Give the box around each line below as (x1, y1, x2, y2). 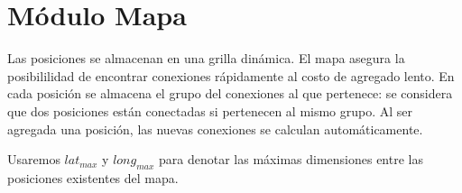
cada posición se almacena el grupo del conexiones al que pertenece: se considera (7, 84, 453, 103)
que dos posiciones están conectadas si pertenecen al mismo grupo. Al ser (7, 101, 413, 120)
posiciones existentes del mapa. (7, 168, 179, 187)
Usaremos (7, 150, 60, 169)
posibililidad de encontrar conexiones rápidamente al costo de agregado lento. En (7, 66, 455, 85)
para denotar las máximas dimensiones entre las (159, 150, 423, 169)
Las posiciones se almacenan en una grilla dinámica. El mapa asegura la (7, 49, 405, 68)
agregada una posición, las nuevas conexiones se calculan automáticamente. (7, 119, 423, 138)
